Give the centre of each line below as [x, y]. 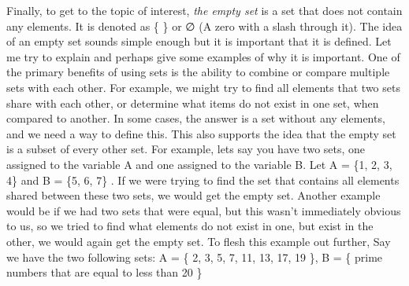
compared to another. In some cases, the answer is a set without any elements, [196, 118]
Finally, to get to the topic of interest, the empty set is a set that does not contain [204, 10]
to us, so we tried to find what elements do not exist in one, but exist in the [190, 226]
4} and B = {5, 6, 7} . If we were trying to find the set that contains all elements [203, 180]
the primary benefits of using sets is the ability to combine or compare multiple [198, 72]
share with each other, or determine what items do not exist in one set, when [193, 103]
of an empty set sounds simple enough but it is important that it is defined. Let [199, 41]
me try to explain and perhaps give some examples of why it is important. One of [203, 56]
